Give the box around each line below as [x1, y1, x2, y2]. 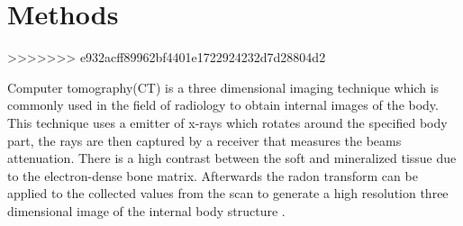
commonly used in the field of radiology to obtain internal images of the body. [7, 95, 439, 114]
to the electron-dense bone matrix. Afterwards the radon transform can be [7, 166, 418, 185]
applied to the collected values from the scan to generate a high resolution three [7, 184, 449, 203]
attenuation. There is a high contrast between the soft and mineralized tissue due [7, 149, 457, 167]
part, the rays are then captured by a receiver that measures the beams [7, 131, 402, 149]
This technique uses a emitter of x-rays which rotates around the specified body [7, 113, 448, 131]
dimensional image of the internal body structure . [7, 201, 286, 220]
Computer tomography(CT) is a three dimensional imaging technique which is [7, 77, 440, 96]
